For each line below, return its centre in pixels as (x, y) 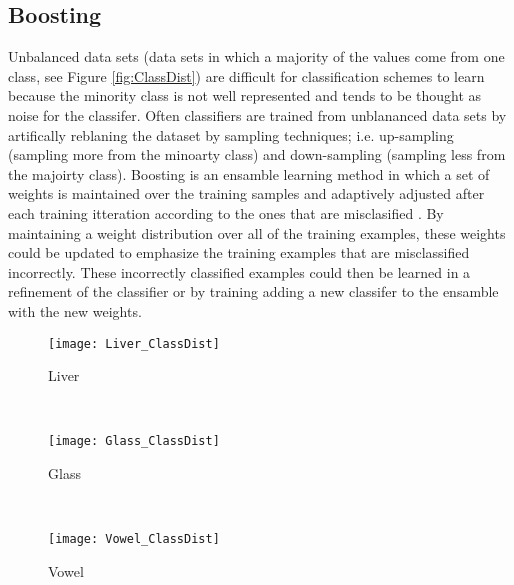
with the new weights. (75, 310)
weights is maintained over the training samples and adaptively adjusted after (246, 193)
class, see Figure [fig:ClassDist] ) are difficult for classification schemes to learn (246, 75)
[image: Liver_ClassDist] (134, 343)
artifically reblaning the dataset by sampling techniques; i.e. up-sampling (231, 134)
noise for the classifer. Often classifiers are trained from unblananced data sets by (257, 114)
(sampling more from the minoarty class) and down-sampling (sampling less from (257, 154)
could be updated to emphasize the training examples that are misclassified (239, 252)
